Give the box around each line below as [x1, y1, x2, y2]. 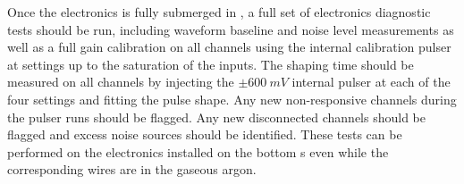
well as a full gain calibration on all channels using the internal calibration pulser [7, 38, 451, 56]
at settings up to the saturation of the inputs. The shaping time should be [7, 54, 414, 73]
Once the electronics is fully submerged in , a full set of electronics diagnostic [7, 3, 431, 21]
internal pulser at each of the [291, 72, 451, 91]
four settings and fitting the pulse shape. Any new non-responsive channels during [7, 89, 457, 108]
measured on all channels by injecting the [7, 72, 234, 91]
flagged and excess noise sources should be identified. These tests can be [7, 125, 402, 144]
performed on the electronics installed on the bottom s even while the [7, 142, 389, 161]
